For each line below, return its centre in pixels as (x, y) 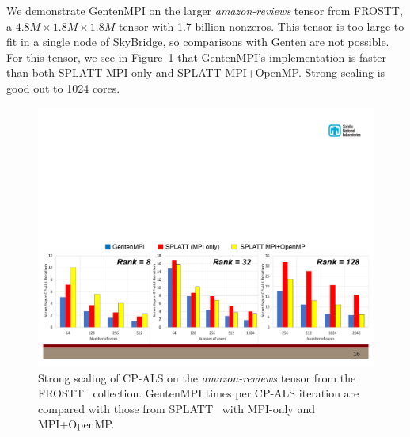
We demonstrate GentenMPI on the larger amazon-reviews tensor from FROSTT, (205, 10)
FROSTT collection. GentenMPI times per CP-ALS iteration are (199, 393)
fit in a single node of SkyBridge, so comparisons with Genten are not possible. (198, 42)
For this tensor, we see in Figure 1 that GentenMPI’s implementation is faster (197, 57)
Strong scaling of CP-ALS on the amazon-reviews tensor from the (197, 377)
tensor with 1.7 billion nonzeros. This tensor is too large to (261, 26)
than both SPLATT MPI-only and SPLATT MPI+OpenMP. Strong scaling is (196, 72)
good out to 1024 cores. (63, 87)
